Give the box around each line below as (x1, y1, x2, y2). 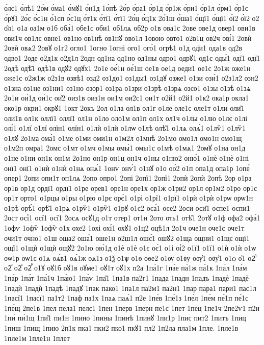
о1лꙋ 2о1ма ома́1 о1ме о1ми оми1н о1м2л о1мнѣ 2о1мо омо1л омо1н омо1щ (4, 132, 242, 143)
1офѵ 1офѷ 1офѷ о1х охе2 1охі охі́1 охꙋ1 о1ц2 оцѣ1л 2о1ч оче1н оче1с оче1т (4, 223, 245, 233)
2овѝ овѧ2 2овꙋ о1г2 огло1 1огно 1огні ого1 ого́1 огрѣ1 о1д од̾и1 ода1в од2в (4, 42, 243, 53)
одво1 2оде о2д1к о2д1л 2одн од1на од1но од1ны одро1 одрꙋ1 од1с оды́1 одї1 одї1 (4, 52, 260, 63)
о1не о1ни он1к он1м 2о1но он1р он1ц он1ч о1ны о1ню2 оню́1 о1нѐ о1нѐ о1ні (4, 152, 249, 163)
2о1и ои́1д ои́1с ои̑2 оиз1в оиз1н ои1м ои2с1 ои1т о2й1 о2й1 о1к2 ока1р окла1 (4, 92, 249, 103)
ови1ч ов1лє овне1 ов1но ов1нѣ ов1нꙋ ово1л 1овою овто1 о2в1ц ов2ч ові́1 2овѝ (4, 32, 252, 43)
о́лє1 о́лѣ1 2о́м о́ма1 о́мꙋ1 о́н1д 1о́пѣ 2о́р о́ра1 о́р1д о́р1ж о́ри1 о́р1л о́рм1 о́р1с (4, 3, 249, 13)
